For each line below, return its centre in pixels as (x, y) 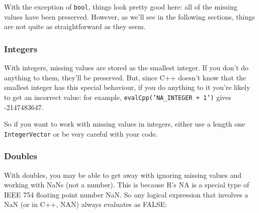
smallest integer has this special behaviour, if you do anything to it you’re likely (127, 87)
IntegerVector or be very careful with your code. (81, 133)
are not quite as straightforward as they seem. (75, 26)
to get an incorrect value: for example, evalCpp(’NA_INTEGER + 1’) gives (118, 97)
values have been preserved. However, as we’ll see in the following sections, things (129, 16)
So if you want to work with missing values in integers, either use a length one (125, 124)
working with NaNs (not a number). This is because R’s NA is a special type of (127, 185)
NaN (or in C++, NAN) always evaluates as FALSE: (86, 204)
